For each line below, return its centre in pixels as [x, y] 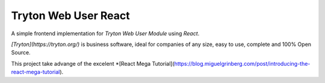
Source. [21, 53]
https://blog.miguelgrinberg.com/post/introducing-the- [242, 63]
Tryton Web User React [70, 16]
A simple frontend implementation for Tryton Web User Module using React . [105, 33]
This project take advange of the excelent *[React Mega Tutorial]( [93, 63]
